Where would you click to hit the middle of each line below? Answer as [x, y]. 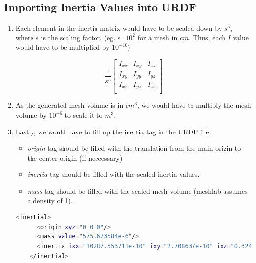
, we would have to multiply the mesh [194, 105]
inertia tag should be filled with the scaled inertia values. [113, 174]
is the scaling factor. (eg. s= [83, 37]
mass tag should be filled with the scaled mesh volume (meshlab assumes [137, 191]
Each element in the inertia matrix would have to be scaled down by [119, 28]
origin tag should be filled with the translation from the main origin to [134, 148]
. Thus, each [207, 37]
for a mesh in [158, 37]
